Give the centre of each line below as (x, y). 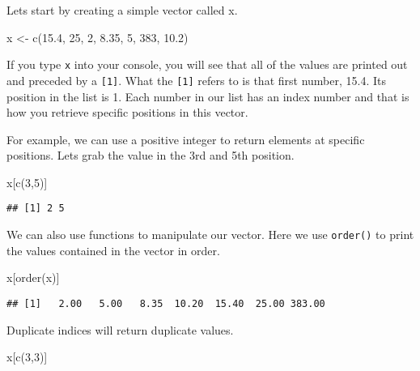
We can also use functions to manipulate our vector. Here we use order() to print (210, 235)
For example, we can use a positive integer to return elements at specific (186, 139)
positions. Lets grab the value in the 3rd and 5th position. (151, 155)
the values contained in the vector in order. (113, 250)
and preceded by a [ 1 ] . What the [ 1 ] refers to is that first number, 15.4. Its (196, 80)
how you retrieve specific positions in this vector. (127, 112)
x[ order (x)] (33, 277)
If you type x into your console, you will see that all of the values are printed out (207, 64)
